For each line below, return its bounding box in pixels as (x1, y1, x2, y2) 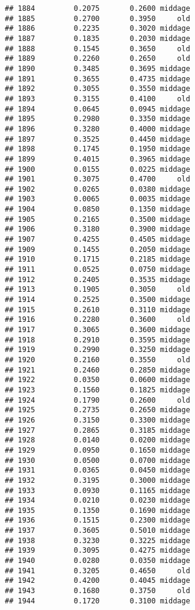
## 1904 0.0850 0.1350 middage (5, 205, 190, 214)
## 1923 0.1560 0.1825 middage (5, 385, 190, 394)
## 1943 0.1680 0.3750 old (5, 586, 190, 596)
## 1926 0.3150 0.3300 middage (5, 415, 190, 424)
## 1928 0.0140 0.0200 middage (5, 436, 190, 445)
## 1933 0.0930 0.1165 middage (5, 486, 190, 495)
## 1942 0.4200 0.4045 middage (5, 576, 190, 585)
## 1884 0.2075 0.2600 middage (5, 4, 190, 13)
